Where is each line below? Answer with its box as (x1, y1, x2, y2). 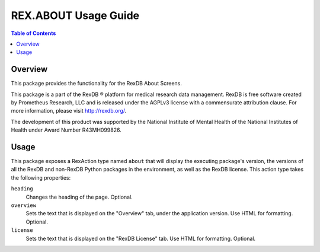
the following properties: (11, 174, 71, 181)
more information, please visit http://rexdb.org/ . (11, 107, 127, 114)
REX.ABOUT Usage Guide (11, 9, 140, 22)
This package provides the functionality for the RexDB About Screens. (11, 80, 182, 87)
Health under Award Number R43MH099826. (11, 126, 121, 133)
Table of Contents (11, 30, 56, 37)
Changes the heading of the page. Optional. (25, 193, 133, 200)
